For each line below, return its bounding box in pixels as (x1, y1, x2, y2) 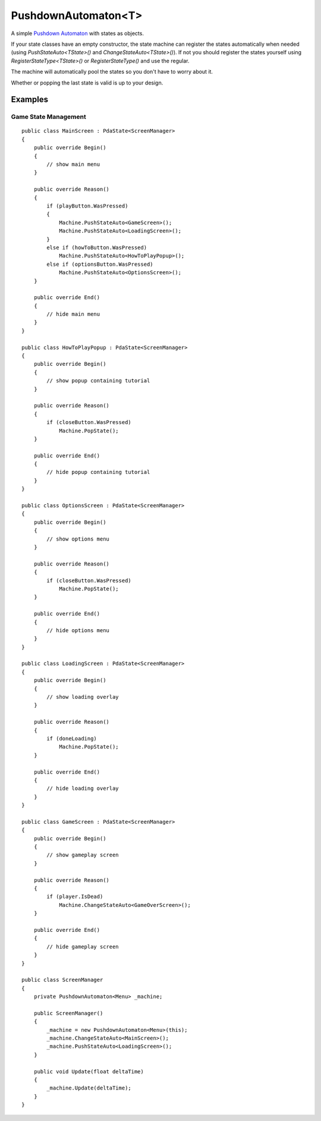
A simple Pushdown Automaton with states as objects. (11, 30, 144, 37)
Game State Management (11, 113, 86, 121)
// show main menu (46, 161, 100, 168)
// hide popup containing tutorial (46, 469, 150, 476)
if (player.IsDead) (46, 893, 103, 900)
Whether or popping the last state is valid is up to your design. (11, 79, 163, 86)
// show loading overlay (46, 693, 119, 701)
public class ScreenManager (21, 976, 103, 984)
